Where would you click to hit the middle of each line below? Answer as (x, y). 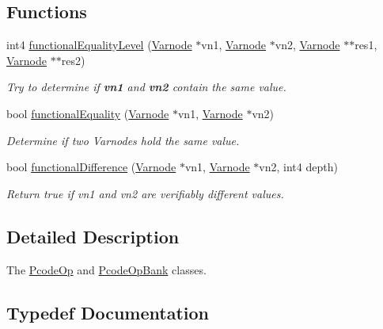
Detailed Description (93, 236)
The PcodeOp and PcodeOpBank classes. (106, 269)
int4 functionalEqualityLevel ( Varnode (99, 45)
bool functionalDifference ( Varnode (91, 167)
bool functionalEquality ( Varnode (88, 113)
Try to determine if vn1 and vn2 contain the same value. (146, 87)
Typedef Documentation (108, 312)
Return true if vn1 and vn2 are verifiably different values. (145, 193)
